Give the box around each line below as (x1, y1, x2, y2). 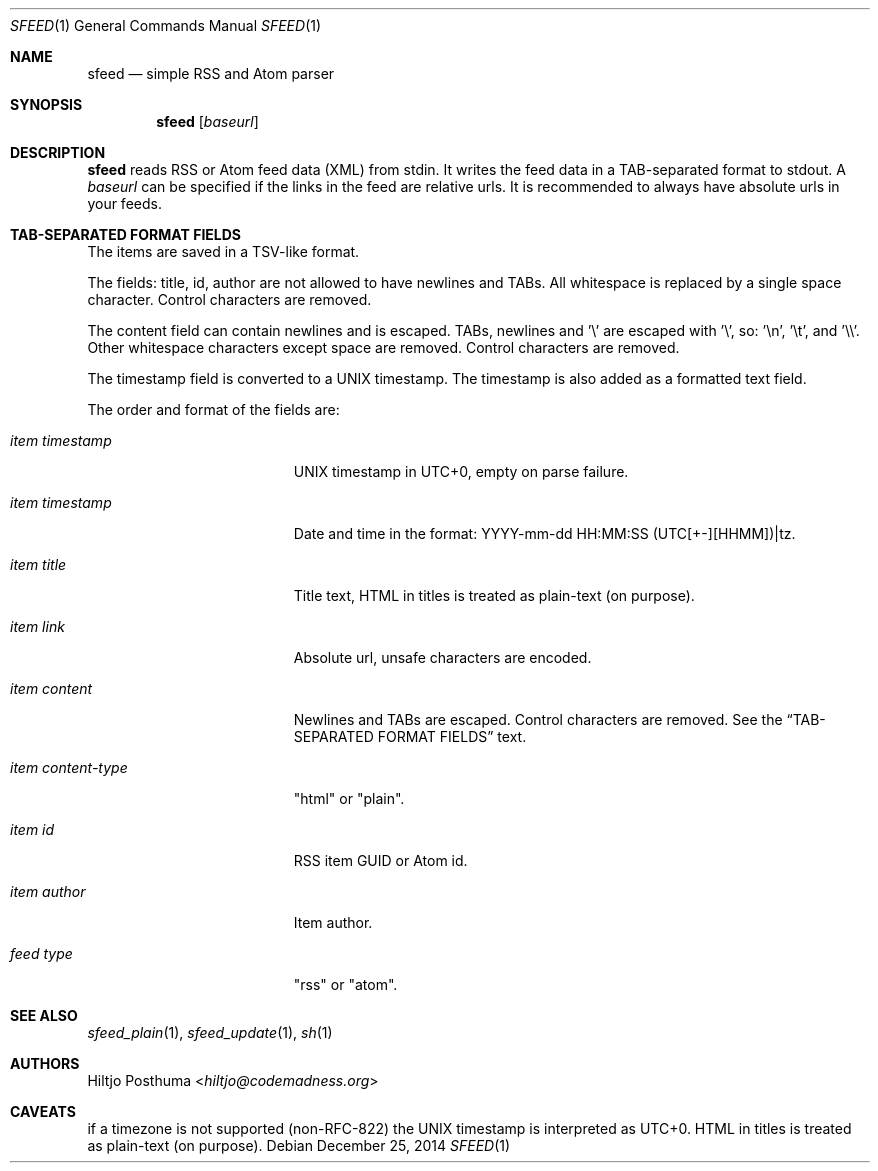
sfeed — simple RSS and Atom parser (87, 65, 335, 82)
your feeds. (87, 195, 162, 212)
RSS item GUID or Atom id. (293, 852, 468, 869)
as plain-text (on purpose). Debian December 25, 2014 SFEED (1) (87, 1137, 511, 1154)
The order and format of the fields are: (87, 401, 340, 418)
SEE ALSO (10, 1007, 78, 1024)
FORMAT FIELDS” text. (377, 728, 527, 745)
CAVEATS (10, 1103, 76, 1120)
